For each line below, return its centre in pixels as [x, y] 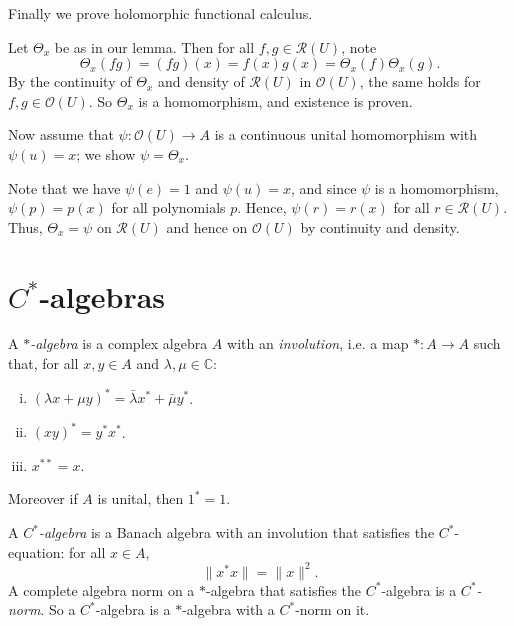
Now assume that [61, 134]
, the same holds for [420, 81]
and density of [201, 81]
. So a [58, 609]
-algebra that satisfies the [284, 589]
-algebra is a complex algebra [119, 343]
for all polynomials [168, 207]
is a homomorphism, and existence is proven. [275, 100]
